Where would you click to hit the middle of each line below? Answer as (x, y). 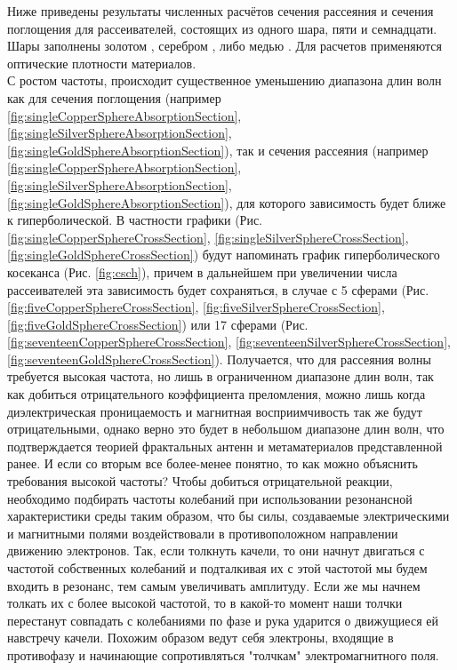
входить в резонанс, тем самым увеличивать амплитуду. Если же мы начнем (214, 585)
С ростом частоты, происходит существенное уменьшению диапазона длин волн (224, 80)
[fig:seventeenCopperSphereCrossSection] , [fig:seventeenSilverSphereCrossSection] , (229, 342)
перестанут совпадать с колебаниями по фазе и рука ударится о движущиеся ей (223, 620)
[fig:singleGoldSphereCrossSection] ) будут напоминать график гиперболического (224, 255)
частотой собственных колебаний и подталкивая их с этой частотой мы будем (217, 568)
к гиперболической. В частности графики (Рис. (135, 220)
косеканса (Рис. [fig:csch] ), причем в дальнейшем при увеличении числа (202, 271)
